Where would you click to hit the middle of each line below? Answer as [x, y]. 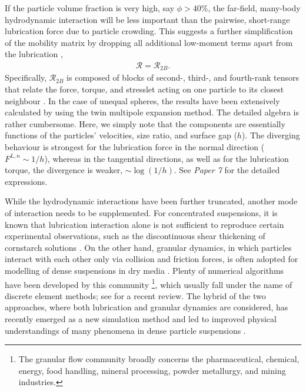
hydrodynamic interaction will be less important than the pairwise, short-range [147, 19]
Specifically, [26, 77]
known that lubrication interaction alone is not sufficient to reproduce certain [144, 224]
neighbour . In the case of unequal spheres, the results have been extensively [142, 100]
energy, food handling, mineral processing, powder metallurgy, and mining [152, 370]
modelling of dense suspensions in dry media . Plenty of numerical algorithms [144, 270]
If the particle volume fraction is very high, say [90, 8]
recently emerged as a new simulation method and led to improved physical [141, 318]
